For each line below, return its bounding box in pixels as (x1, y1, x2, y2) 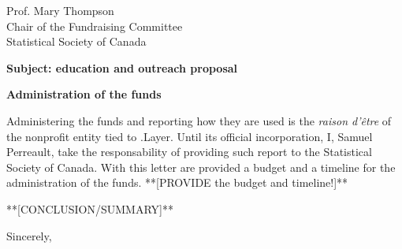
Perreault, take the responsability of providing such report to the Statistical (6, 143, 372, 160)
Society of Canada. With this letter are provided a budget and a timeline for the (6, 158, 396, 175)
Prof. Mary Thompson (6, 2, 114, 18)
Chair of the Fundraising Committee (6, 17, 183, 34)
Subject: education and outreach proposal (6, 59, 238, 76)
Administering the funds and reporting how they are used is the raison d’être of (6, 112, 392, 128)
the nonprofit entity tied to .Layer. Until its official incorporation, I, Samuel (6, 128, 373, 144)
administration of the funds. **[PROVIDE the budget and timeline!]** (6, 174, 348, 191)
